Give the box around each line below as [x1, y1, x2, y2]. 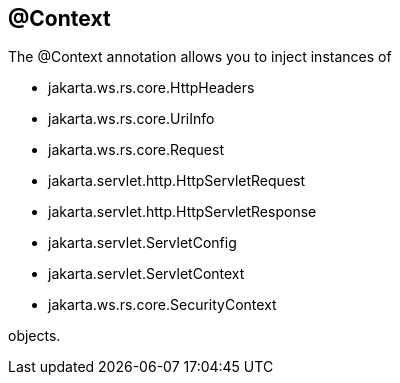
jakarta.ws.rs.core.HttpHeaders [48, 79, 255, 97]
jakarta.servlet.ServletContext [48, 265, 245, 283]
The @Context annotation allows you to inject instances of [8, 48, 392, 66]
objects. [8, 327, 61, 345]
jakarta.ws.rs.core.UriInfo [48, 110, 215, 128]
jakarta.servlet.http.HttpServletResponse [48, 203, 317, 221]
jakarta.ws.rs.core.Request [48, 141, 224, 159]
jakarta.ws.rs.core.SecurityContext [48, 296, 277, 314]
